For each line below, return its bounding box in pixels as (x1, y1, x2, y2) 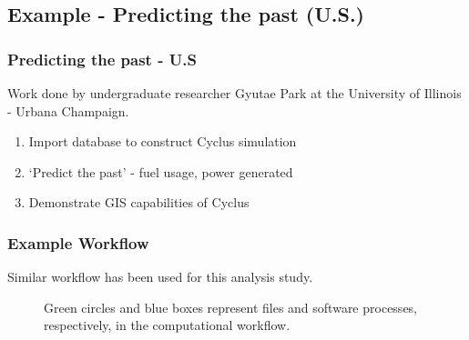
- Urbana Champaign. (7, 101, 129, 120)
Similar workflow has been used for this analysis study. (7, 267, 313, 286)
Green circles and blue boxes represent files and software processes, (44, 297, 418, 316)
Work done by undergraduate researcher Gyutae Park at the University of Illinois (7, 84, 462, 102)
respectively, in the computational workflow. (44, 315, 291, 335)
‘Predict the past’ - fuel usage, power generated (28, 162, 293, 181)
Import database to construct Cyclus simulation (28, 132, 297, 151)
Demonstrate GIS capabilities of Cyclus (28, 193, 250, 212)
